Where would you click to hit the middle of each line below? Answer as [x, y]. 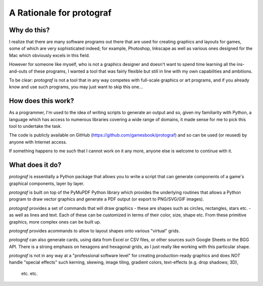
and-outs [18, 71]
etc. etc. [29, 273]
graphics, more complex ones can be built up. [55, 222]
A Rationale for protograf [60, 13]
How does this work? [41, 101]
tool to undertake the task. [35, 126]
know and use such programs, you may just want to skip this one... [76, 87]
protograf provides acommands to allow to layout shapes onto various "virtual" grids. [94, 231]
